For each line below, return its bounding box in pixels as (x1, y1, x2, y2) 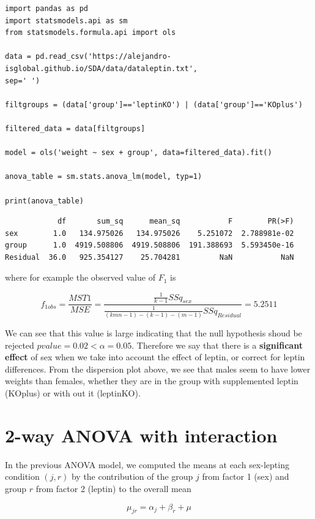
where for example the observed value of (5, 271, 155, 284)
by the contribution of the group (71, 470, 193, 483)
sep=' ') (5, 76, 40, 85)
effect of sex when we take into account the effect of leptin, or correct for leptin (5, 350, 305, 363)
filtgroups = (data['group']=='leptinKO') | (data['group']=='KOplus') (5, 100, 303, 109)
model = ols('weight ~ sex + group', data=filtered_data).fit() (5, 148, 272, 157)
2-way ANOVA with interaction (5, 422, 278, 447)
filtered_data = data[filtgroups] (5, 124, 146, 133)
